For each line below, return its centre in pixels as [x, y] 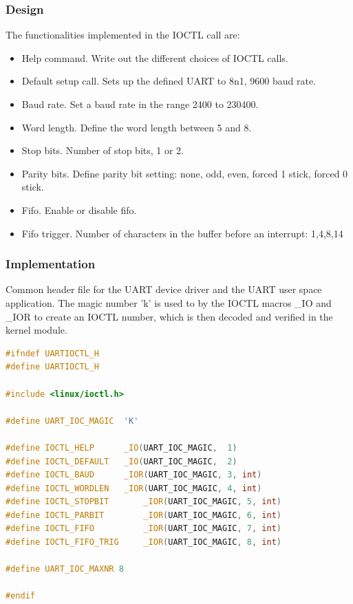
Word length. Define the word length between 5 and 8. [137, 127]
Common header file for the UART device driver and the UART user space [164, 289]
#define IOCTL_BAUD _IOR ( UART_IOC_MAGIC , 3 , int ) [134, 475]
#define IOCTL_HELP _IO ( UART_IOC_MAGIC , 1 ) [121, 447]
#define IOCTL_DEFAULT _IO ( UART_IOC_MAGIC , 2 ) [121, 461]
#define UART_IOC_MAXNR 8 [65, 569]
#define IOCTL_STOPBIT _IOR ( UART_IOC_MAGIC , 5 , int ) [144, 502]
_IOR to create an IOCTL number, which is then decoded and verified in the [169, 316]
